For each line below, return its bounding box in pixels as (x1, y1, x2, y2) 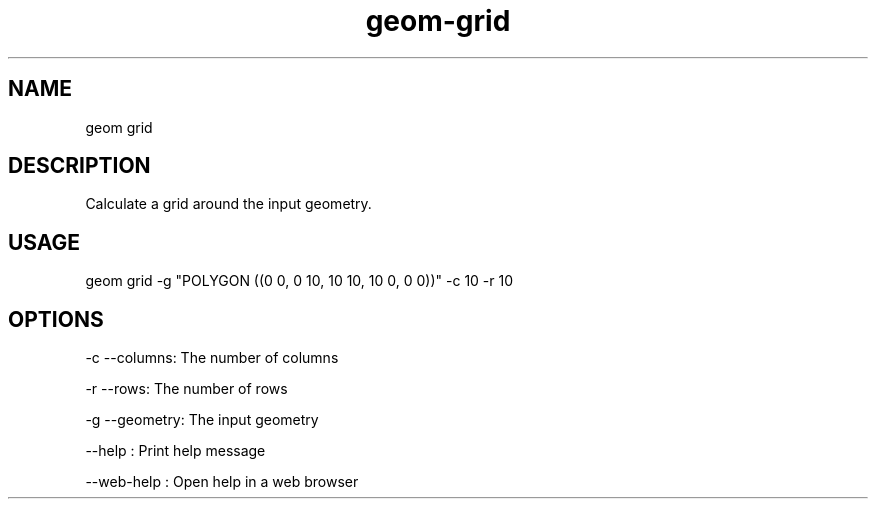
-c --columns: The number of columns (85, 349, 339, 367)
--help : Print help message (85, 442, 266, 460)
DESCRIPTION (8, 153, 151, 179)
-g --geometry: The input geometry (85, 411, 319, 429)
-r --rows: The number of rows (85, 380, 288, 398)
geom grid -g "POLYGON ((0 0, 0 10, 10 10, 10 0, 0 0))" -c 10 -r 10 (85, 272, 514, 290)
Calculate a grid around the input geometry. (85, 195, 372, 213)
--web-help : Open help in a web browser (85, 473, 359, 491)
